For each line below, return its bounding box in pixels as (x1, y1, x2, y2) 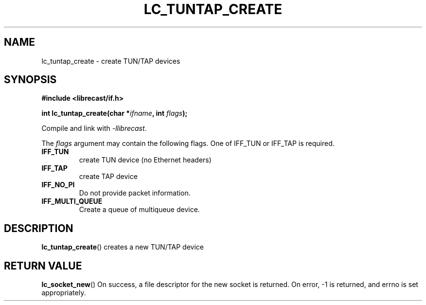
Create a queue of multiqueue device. (79, 205, 200, 214)
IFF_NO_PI (41, 180, 75, 189)
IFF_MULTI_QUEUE (41, 197, 103, 206)
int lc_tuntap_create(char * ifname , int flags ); (41, 109, 188, 118)
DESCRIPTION (4, 222, 73, 234)
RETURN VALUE (4, 259, 82, 272)
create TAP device (79, 172, 138, 181)
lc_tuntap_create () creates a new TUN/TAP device (41, 243, 204, 251)
